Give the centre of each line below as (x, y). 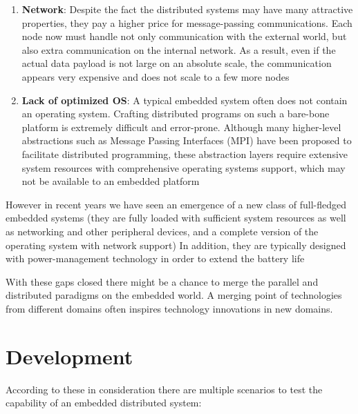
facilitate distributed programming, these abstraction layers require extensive (185, 154)
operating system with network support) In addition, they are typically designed (176, 245)
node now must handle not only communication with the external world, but (184, 36)
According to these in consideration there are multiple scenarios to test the (164, 389)
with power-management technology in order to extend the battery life (155, 258)
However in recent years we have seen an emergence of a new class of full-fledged (176, 204)
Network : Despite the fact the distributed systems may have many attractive (187, 9)
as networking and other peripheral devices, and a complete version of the (162, 231)
